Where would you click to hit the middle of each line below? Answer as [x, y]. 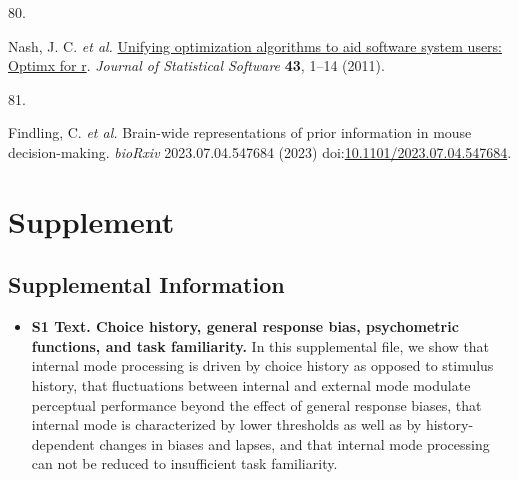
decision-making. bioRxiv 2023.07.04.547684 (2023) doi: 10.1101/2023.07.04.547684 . [260, 151]
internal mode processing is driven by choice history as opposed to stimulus [262, 365]
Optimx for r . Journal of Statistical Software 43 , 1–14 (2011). [196, 65]
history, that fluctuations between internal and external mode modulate [251, 384]
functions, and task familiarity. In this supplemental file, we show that [260, 345]
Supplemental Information [146, 284]
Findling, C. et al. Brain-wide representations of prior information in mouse [240, 132]
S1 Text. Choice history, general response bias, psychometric [245, 326]
